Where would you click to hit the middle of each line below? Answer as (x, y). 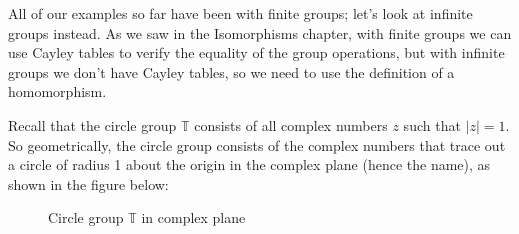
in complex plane (193, 217)
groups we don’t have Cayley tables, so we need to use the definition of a (231, 71)
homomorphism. (57, 91)
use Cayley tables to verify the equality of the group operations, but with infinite (256, 52)
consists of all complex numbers (291, 124)
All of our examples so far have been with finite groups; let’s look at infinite (240, 13)
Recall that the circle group (92, 124)
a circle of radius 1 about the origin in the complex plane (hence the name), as (249, 164)
